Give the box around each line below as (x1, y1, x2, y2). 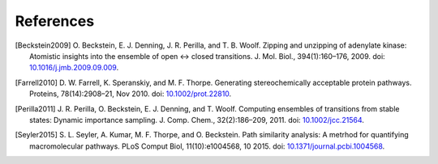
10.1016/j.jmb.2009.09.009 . (29, 63, 119, 73)
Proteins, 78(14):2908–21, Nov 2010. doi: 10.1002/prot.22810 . (29, 89, 232, 99)
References (15, 12, 95, 30)
